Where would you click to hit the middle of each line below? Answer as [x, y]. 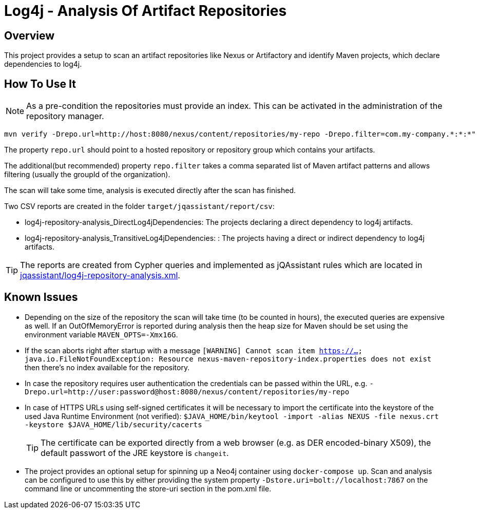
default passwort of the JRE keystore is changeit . [135, 453]
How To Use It [40, 84]
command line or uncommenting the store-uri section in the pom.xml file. [148, 488]
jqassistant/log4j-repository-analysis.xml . [100, 275]
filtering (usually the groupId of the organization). [87, 175]
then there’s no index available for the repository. [107, 367]
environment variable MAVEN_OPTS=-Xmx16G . [101, 334]
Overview [30, 35]
